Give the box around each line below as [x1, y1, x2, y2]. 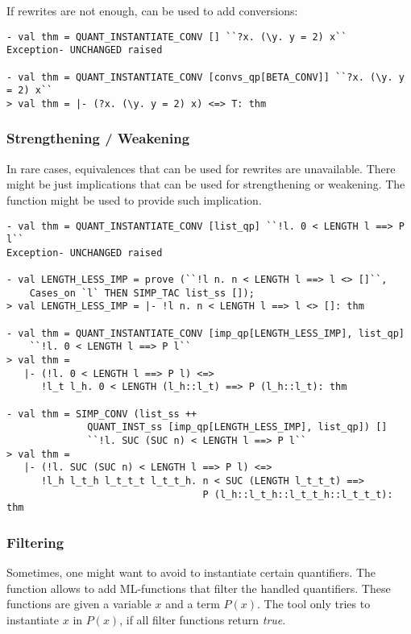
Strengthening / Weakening [6, 128, 190, 148]
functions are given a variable [6, 595, 152, 612]
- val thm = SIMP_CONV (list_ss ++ [6, 408, 197, 420]
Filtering [6, 532, 64, 552]
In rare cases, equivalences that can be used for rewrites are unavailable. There [6, 160, 396, 176]
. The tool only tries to [257, 595, 371, 612]
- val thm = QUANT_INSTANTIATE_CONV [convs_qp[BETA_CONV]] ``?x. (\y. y [6, 71, 405, 83]
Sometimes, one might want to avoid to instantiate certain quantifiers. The [6, 564, 376, 581]
